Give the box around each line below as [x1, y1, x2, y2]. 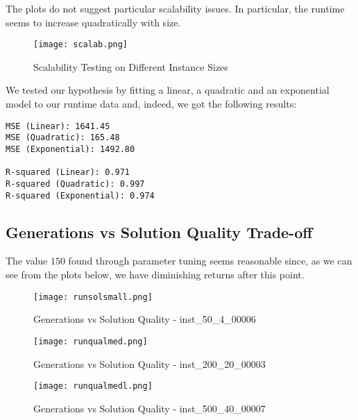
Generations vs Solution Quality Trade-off [6, 221, 313, 242]
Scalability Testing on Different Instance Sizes [33, 59, 228, 74]
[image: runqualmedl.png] [33, 381, 153, 392]
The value [6, 253, 48, 268]
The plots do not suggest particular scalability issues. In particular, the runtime [6, 1, 345, 15]
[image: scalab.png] [33, 40, 128, 50]
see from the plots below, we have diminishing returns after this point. [6, 267, 305, 282]
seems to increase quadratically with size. [6, 15, 181, 29]
